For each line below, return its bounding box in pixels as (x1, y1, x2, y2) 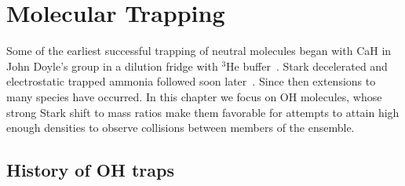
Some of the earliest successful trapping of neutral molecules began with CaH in (6, 42, 392, 59)
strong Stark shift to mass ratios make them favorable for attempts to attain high (6, 104, 400, 120)
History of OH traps (6, 158, 174, 182)
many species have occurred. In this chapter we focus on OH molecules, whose (6, 88, 382, 104)
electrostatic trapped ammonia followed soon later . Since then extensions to (6, 73, 376, 89)
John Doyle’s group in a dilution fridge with (6, 57, 218, 74)
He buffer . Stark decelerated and (226, 57, 388, 74)
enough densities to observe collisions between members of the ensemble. (6, 119, 355, 136)
